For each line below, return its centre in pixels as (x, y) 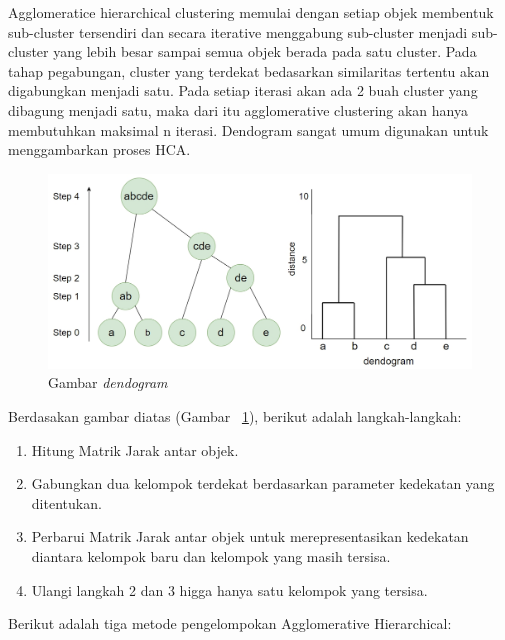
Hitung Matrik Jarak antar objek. (135, 449)
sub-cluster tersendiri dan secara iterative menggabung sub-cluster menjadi (238, 31)
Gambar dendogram (108, 382)
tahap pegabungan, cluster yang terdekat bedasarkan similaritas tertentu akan (249, 70)
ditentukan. (66, 502)
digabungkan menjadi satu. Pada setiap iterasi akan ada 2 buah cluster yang (243, 90)
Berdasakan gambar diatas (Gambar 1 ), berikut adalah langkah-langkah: (235, 415)
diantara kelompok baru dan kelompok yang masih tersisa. (211, 555)
